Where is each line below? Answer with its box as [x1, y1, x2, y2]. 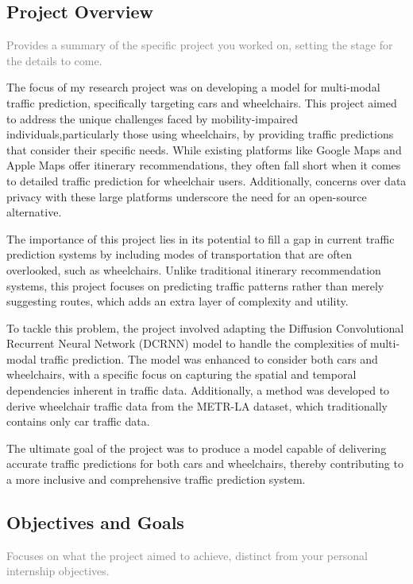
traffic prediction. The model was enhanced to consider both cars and [40, 350, 378, 367]
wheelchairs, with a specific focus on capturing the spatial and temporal [6, 366, 357, 383]
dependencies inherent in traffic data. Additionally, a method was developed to [6, 382, 390, 399]
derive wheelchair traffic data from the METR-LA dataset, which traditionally [6, 397, 388, 414]
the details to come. [6, 52, 102, 68]
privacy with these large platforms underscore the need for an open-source [6, 188, 367, 204]
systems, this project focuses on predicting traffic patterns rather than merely [6, 277, 384, 294]
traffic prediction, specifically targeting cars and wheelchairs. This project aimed [6, 94, 397, 111]
